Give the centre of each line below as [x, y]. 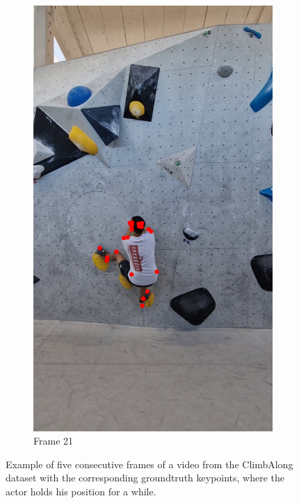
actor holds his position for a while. [81, 491]
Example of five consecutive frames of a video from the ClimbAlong [149, 464]
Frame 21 [54, 441]
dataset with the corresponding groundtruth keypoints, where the [145, 478]
